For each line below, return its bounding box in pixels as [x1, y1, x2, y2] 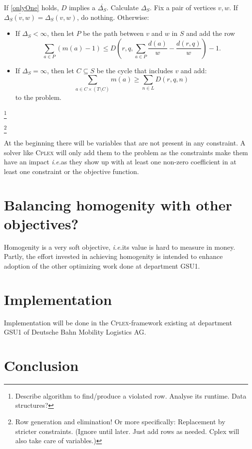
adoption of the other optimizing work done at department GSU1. [4, 260, 200, 271]
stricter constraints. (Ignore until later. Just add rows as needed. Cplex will [15, 426, 239, 436]
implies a [69, 2, 95, 12]
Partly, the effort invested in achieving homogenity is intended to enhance [4, 251, 223, 261]
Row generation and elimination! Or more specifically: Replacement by [15, 417, 225, 427]
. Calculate [106, 2, 139, 12]
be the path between [83, 28, 144, 38]
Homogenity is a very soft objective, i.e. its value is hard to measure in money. [4, 241, 236, 252]
